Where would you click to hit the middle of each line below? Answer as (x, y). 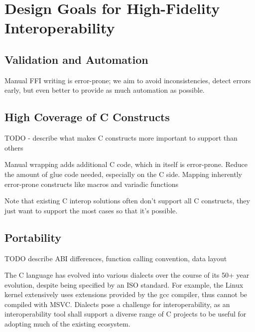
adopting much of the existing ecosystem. (67, 324)
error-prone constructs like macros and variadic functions (92, 184)
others (14, 147)
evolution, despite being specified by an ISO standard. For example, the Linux (124, 284)
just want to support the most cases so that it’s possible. (91, 210)
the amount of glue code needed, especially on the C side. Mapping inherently (123, 174)
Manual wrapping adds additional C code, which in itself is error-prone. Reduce (126, 164)
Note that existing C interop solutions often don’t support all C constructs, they (127, 201)
